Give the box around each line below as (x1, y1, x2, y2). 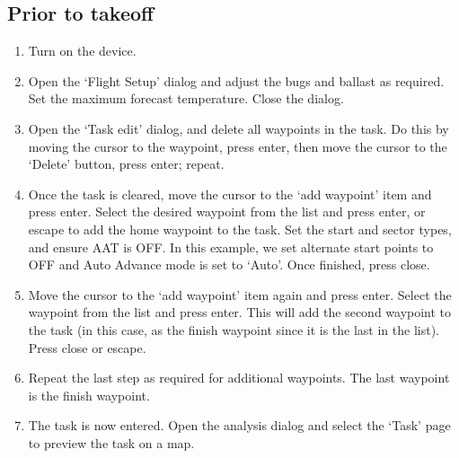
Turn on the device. (28, 41, 137, 60)
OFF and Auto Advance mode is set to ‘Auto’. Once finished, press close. (28, 255, 430, 274)
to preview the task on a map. (28, 433, 195, 452)
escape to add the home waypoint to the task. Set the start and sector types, (28, 219, 452, 238)
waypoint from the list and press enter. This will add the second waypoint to (28, 303, 452, 321)
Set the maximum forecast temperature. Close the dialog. (28, 89, 344, 108)
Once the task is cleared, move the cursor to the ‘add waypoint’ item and (28, 184, 432, 203)
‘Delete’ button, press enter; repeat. (28, 154, 225, 173)
